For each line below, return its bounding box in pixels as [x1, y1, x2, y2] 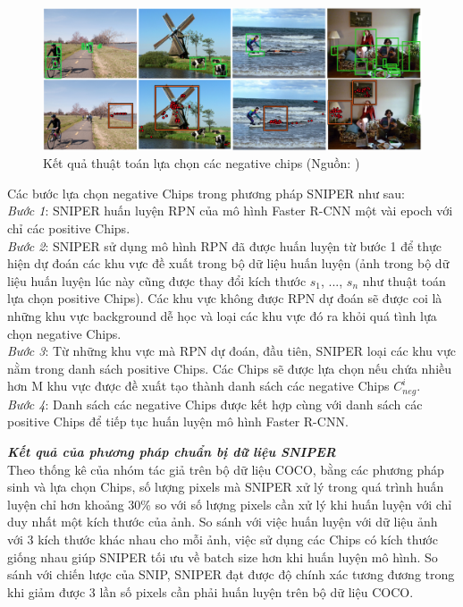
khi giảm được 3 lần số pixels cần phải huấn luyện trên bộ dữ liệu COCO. [7, 582, 414, 601]
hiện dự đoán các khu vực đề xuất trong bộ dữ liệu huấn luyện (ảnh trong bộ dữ [7, 254, 450, 273]
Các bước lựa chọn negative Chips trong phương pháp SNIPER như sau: [7, 183, 405, 202]
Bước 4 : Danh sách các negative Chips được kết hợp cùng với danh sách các [7, 394, 423, 413]
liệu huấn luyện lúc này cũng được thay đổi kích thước [7, 271, 307, 290]
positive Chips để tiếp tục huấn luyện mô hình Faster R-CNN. [7, 412, 349, 431]
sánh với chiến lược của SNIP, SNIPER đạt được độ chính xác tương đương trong [7, 565, 455, 584]
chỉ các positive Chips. [7, 219, 130, 238]
